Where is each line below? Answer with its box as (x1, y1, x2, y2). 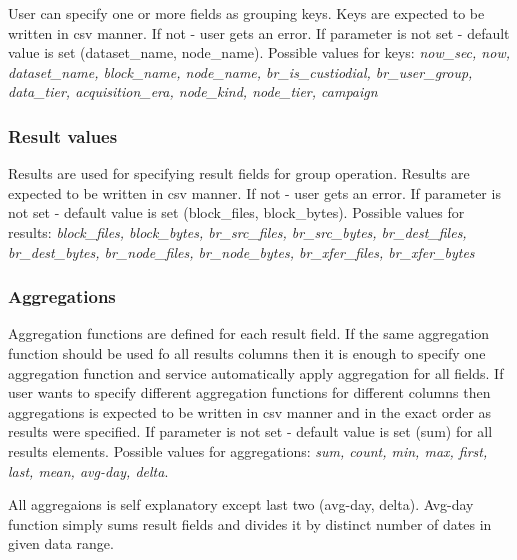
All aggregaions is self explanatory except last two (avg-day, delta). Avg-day (8, 494, 474, 515)
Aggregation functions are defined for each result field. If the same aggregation (8, 323, 490, 344)
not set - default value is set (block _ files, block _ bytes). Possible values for (8, 202, 465, 223)
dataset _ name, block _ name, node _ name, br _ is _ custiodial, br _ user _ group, (8, 61, 473, 82)
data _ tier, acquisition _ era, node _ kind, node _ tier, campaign (8, 81, 378, 102)
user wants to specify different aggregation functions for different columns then (8, 382, 491, 403)
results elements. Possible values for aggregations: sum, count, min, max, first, (8, 440, 488, 461)
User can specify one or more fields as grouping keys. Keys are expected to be (8, 3, 485, 23)
